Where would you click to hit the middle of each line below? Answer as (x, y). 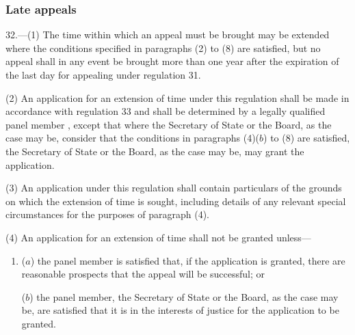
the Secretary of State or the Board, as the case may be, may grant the (155, 151)
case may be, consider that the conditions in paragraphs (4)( (133, 138)
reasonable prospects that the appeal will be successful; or (143, 274)
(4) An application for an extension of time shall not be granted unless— (158, 237)
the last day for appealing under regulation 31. (103, 75)
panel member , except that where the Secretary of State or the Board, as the (169, 124)
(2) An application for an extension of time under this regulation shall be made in (177, 97)
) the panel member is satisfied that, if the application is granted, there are (188, 260)
